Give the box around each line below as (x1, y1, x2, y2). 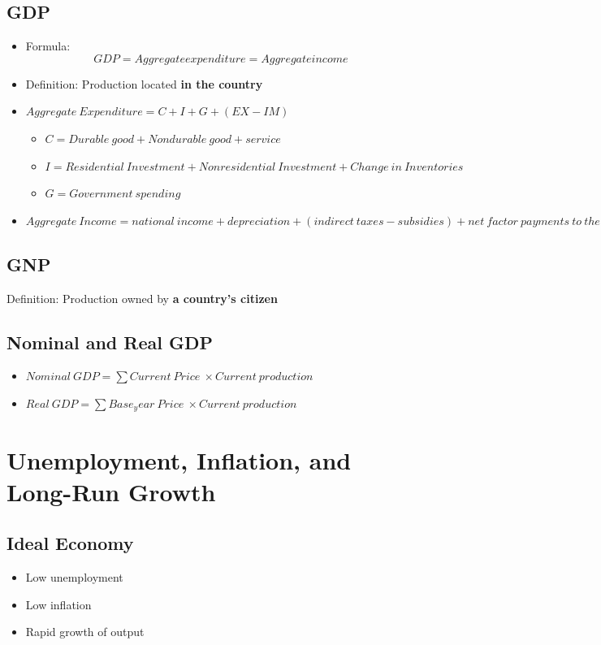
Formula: (25, 37, 71, 54)
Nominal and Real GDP (6, 329, 213, 354)
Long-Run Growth (6, 474, 216, 508)
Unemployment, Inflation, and (6, 443, 352, 476)
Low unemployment (25, 569, 123, 586)
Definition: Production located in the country (25, 75, 263, 92)
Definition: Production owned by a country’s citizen (6, 289, 278, 306)
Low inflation (25, 595, 92, 613)
